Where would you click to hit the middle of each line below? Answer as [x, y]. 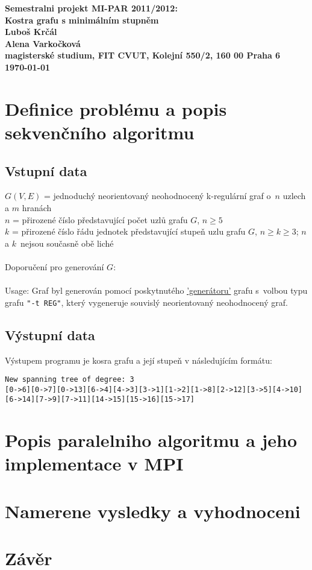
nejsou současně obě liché [67, 243]
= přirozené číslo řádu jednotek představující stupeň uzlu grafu [129, 231]
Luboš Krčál [31, 32]
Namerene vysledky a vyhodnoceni [153, 511]
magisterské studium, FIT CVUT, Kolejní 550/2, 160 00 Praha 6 [143, 55]
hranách [37, 207]
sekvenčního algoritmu [100, 132]
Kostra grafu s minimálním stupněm [82, 20]
